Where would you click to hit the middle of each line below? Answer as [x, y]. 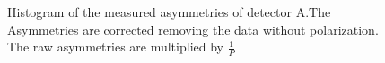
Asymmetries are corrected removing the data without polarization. [193, 29]
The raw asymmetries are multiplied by [115, 47]
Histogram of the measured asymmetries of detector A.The [169, 12]
